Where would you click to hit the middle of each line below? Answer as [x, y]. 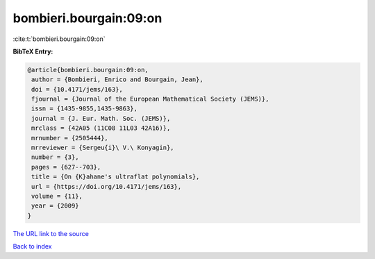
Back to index [32, 247]
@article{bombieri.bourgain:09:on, [88, 70]
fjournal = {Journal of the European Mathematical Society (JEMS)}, [150, 99]
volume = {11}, [57, 196]
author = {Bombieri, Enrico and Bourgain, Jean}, [118, 80]
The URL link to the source [51, 233]
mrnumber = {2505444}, [70, 138]
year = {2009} [55, 206]
